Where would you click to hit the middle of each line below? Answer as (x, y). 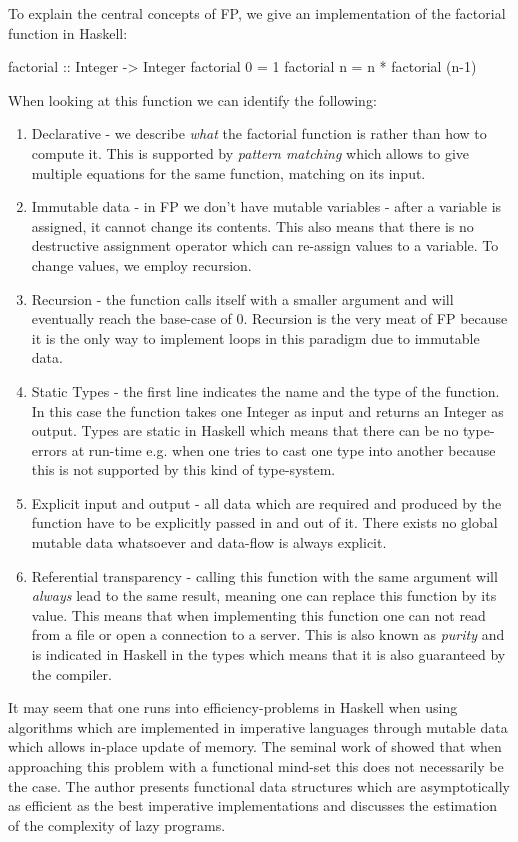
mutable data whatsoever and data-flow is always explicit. (209, 542)
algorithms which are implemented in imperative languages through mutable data (258, 726)
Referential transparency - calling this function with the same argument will (264, 575)
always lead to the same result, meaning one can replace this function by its (264, 595)
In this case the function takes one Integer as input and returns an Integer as (267, 410)
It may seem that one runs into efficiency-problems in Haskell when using (233, 707)
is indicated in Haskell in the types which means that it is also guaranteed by (268, 654)
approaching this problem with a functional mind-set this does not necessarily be (256, 766)
